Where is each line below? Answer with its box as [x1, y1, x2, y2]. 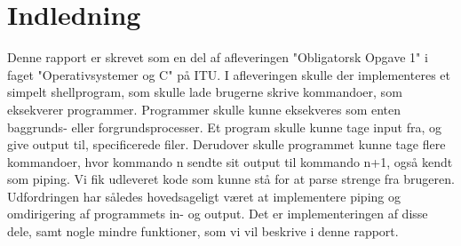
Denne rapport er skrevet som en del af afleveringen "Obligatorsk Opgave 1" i [7, 48, 428, 67]
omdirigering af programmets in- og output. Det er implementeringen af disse [7, 204, 428, 223]
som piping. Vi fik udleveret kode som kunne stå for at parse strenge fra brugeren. [7, 170, 455, 188]
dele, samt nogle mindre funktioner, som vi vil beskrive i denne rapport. [7, 222, 399, 241]
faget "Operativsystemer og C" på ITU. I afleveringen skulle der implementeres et [7, 65, 450, 83]
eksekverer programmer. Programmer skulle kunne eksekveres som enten [7, 99, 401, 118]
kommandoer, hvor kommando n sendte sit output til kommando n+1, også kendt [7, 152, 453, 171]
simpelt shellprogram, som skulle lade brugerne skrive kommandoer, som [7, 83, 402, 101]
